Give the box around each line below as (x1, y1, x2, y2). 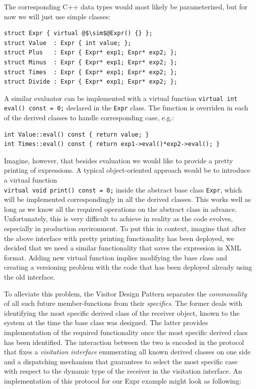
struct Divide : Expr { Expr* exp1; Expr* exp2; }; (4, 78, 177, 86)
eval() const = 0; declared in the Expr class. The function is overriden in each (4, 102, 249, 113)
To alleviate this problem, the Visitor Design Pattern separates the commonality (4, 288, 247, 298)
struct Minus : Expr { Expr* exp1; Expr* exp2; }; (4, 58, 177, 66)
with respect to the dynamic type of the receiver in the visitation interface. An (4, 366, 242, 376)
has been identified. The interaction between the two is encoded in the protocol (4, 337, 244, 347)
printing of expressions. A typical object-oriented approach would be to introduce (4, 165, 251, 175)
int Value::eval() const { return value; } (4, 131, 149, 138)
